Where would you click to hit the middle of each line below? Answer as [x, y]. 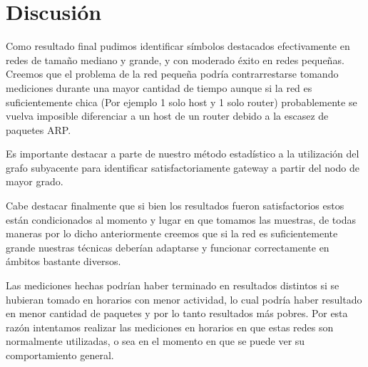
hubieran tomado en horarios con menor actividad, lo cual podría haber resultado [184, 299]
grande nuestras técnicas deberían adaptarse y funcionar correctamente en [168, 247]
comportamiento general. [60, 355]
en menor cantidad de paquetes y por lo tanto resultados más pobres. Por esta [177, 313]
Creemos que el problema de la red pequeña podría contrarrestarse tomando [172, 74]
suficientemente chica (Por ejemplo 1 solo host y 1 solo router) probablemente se [182, 102]
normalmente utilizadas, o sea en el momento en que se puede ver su [155, 341]
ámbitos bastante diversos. [63, 261]
